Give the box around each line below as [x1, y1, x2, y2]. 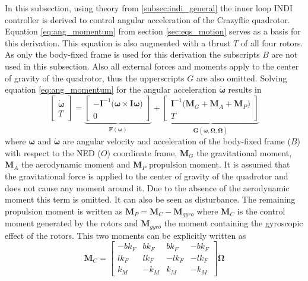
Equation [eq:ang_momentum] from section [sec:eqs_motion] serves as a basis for [5, 25, 301, 37]
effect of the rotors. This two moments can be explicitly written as [5, 229, 246, 241]
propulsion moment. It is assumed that [149, 158, 290, 171]
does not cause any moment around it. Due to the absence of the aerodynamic [5, 181, 290, 194]
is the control [237, 204, 285, 217]
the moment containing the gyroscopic [164, 217, 303, 229]
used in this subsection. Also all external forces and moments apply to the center [5, 59, 299, 72]
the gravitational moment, [196, 146, 292, 159]
